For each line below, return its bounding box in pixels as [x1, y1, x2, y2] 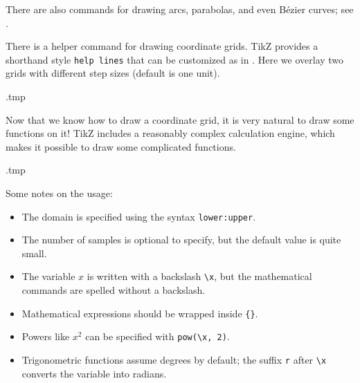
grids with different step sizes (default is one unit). [6, 66, 220, 80]
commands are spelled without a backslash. [21, 283, 206, 297]
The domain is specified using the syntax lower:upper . [21, 209, 256, 223]
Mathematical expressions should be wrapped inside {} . [21, 306, 258, 320]
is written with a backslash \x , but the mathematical [87, 269, 312, 283]
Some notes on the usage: [6, 186, 113, 200]
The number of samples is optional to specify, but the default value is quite [21, 232, 341, 247]
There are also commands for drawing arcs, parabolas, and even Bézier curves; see [6, 2, 354, 16]
